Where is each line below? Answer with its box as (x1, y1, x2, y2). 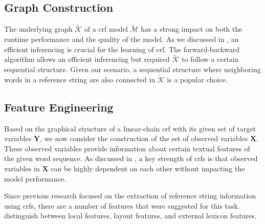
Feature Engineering (4, 99, 114, 115)
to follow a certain (181, 54, 239, 64)
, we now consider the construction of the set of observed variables (40, 133, 248, 144)
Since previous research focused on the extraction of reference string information (4, 190, 256, 201)
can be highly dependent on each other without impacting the (51, 163, 245, 173)
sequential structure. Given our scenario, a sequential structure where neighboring (4, 64, 261, 75)
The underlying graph (4, 24, 73, 34)
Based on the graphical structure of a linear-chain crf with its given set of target (4, 123, 256, 133)
